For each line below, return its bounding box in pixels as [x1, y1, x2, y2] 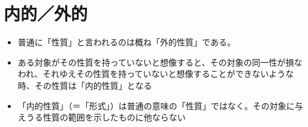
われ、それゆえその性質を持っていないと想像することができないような [17, 67, 294, 80]
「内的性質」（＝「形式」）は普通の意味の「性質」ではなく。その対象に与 [17, 99, 303, 111]
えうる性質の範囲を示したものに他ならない [17, 111, 186, 123]
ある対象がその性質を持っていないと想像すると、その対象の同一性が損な [17, 55, 303, 68]
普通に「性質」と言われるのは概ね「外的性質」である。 [17, 36, 235, 48]
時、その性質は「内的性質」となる [17, 79, 152, 91]
